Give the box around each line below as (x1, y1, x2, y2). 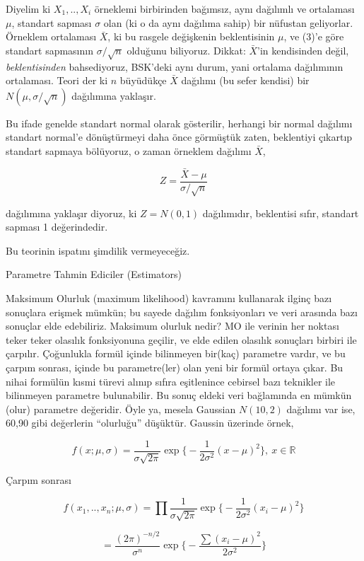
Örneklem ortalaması (6, 29, 97, 44)
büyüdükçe (119, 73, 167, 88)
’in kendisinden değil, (257, 42, 349, 57)
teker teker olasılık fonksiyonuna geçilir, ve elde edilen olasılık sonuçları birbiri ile (6, 332, 357, 347)
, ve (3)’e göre (283, 29, 344, 44)
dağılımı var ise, (286, 401, 356, 416)
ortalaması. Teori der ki (6, 73, 108, 88)
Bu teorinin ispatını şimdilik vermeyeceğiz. (6, 243, 190, 258)
